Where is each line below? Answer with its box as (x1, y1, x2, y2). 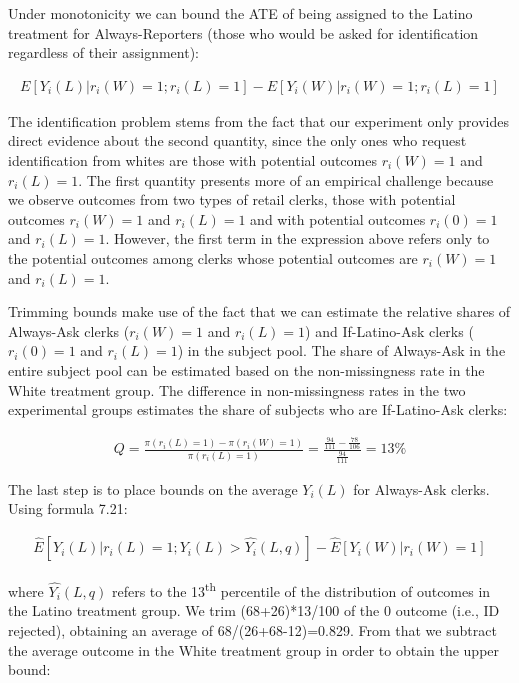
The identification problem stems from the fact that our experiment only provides (8, 110, 509, 131)
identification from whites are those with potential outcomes (8, 150, 377, 170)
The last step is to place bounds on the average (8, 478, 298, 499)
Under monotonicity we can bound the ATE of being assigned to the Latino (8, 3, 473, 23)
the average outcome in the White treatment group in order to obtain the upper (8, 639, 500, 660)
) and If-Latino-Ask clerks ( (305, 320, 474, 341)
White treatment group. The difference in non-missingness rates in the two (8, 379, 466, 400)
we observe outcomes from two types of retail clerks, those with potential (8, 189, 456, 210)
